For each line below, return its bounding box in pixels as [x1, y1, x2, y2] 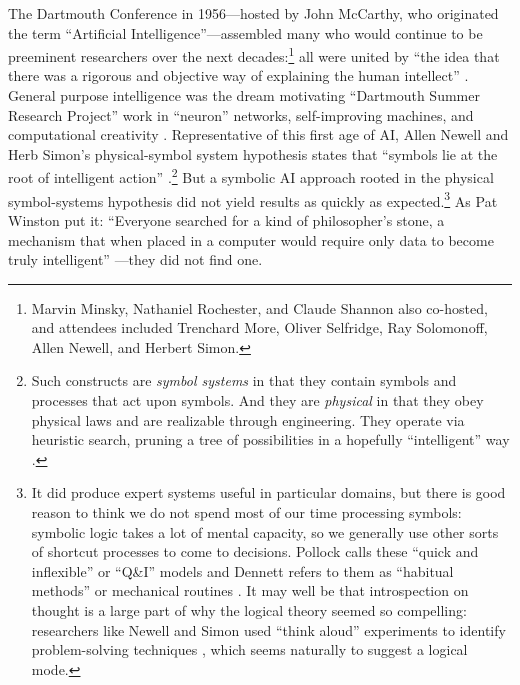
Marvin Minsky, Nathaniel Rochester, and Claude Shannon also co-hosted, [31, 297, 488, 318]
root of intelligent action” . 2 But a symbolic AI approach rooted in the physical [8, 164, 494, 188]
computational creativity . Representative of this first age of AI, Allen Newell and [8, 124, 509, 145]
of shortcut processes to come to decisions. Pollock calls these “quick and [31, 541, 479, 562]
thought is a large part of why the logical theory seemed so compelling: [31, 600, 467, 620]
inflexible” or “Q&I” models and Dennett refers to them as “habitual [31, 560, 454, 581]
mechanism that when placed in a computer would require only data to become [8, 229, 494, 250]
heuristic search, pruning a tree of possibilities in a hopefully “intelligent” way [31, 429, 510, 450]
